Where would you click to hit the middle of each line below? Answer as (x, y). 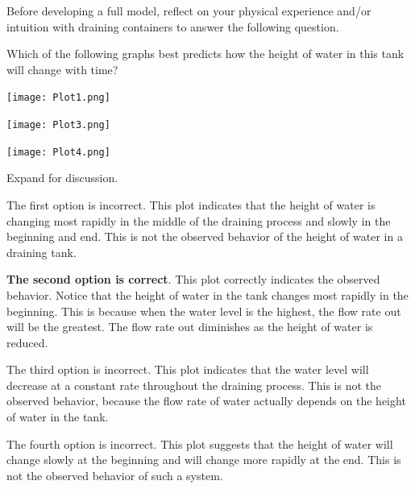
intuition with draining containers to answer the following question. (173, 26)
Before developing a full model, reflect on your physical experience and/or (189, 10)
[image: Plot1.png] (58, 98)
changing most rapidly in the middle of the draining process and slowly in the (199, 220)
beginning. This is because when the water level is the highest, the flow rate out (204, 311)
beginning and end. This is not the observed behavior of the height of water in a (205, 236)
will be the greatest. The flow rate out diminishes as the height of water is (190, 327)
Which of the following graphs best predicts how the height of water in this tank (205, 54)
